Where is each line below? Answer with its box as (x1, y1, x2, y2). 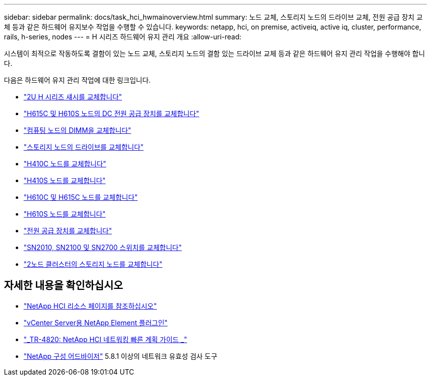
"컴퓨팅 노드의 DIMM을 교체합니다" (24, 126, 131, 134)
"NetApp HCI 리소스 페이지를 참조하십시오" (24, 301, 157, 310)
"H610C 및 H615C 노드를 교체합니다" (24, 193, 138, 201)
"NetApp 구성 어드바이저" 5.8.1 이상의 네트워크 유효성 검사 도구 (24, 351, 217, 360)
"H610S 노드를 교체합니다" (24, 210, 106, 218)
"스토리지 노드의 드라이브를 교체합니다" (24, 143, 144, 151)
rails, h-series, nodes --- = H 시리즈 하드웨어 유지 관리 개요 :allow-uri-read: (4, 32, 242, 41)
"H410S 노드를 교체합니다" (24, 176, 106, 185)
